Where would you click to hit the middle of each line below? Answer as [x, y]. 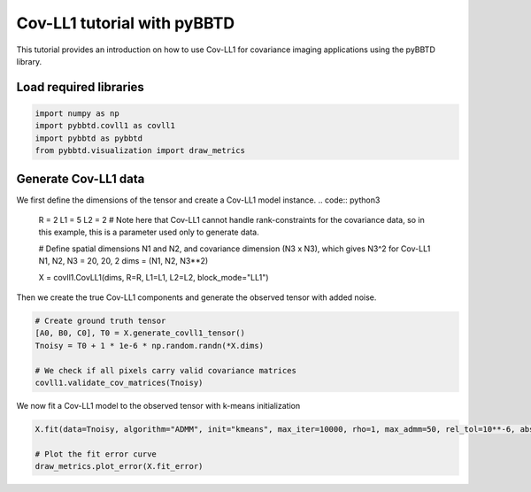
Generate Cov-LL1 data [81, 178]
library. [29, 61]
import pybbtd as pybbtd [89, 138]
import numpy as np [77, 113]
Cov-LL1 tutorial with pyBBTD [125, 23]
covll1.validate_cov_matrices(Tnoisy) [119, 382]
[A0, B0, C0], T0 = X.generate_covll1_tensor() [140, 333]
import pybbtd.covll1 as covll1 [105, 126]
